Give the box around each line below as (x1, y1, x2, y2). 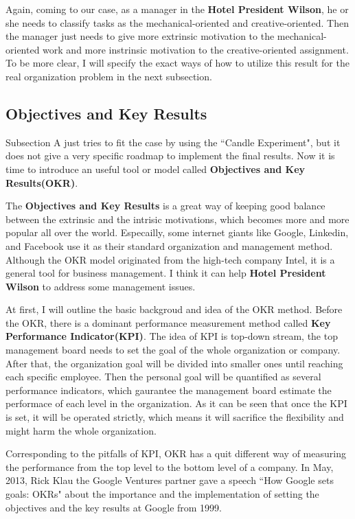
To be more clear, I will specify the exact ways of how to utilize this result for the (5, 56, 350, 70)
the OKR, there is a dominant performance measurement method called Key (5, 315, 331, 330)
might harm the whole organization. (5, 423, 157, 437)
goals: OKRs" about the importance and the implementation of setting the (5, 487, 319, 501)
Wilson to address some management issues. (5, 279, 196, 293)
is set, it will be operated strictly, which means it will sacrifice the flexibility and (5, 410, 344, 424)
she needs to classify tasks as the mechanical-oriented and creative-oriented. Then (5, 15, 349, 30)
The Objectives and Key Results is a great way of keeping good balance (5, 198, 325, 213)
